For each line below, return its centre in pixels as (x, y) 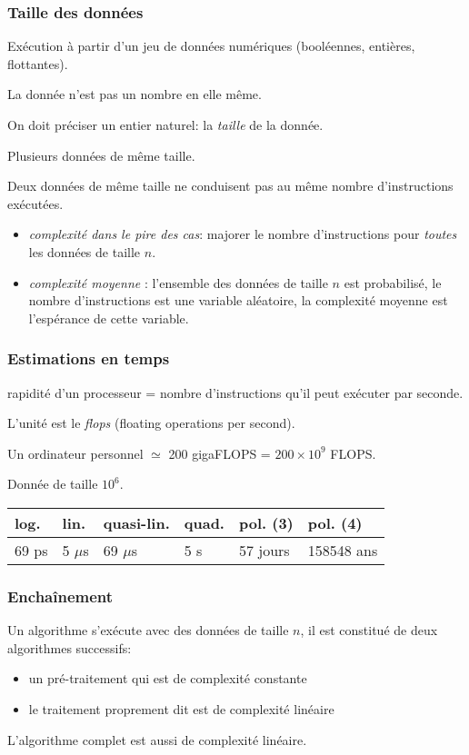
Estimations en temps (89, 358)
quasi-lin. (136, 522)
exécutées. (35, 203)
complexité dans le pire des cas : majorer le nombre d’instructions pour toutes (243, 234)
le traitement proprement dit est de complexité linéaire (181, 708)
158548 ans (343, 550)
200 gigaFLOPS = (220, 453)
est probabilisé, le (393, 282)
